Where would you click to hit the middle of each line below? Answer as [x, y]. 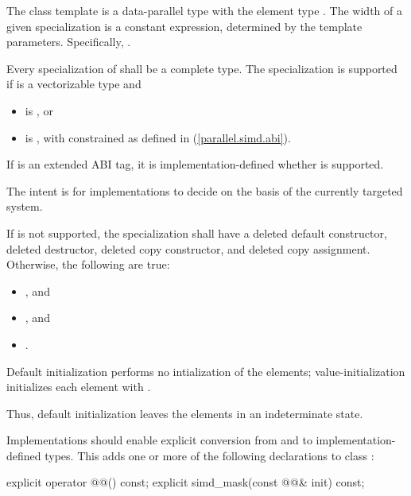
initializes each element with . [79, 387]
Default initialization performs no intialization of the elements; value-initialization [206, 371]
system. [25, 206]
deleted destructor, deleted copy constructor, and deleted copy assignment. [188, 248]
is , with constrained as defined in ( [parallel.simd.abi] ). [158, 137]
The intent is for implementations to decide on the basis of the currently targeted [205, 190]
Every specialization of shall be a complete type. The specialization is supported [202, 68]
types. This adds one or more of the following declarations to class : [209, 455]
